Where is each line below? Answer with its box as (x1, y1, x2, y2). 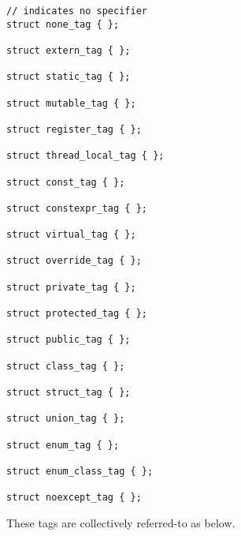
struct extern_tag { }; (6, 44, 131, 56)
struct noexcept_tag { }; (6, 492, 142, 504)
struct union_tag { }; (6, 413, 125, 425)
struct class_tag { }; (6, 360, 125, 372)
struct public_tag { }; (6, 334, 131, 346)
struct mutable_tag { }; (6, 97, 136, 109)
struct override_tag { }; (6, 255, 142, 267)
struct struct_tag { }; (6, 387, 131, 399)
